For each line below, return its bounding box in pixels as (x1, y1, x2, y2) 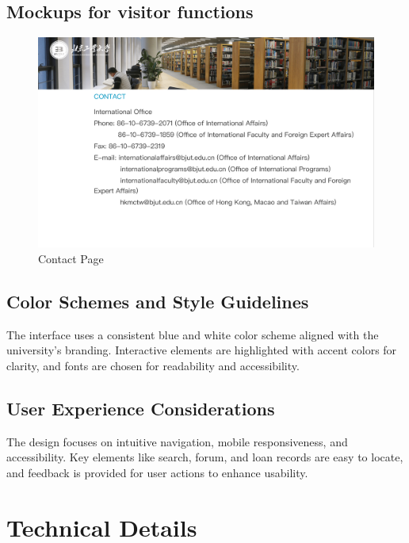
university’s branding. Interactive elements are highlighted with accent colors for (6, 342, 397, 358)
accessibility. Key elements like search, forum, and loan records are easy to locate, (6, 449, 403, 465)
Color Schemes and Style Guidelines (6, 289, 309, 313)
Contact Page (38, 250, 104, 266)
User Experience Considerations (6, 396, 275, 420)
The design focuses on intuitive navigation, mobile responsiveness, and (6, 433, 348, 449)
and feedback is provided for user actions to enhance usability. (6, 464, 308, 480)
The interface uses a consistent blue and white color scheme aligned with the (6, 326, 379, 342)
